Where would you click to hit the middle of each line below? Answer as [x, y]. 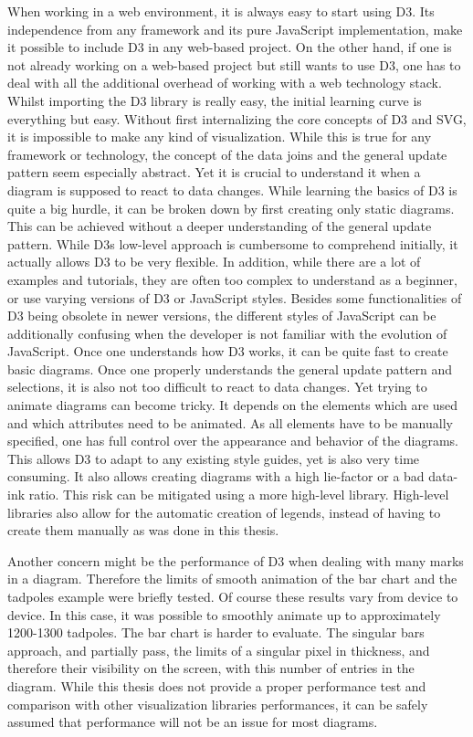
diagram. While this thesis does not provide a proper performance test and [217, 685]
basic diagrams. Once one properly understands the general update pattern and [230, 368]
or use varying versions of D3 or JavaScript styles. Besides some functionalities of [235, 297]
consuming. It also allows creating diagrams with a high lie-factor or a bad [216, 476]
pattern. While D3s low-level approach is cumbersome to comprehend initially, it [233, 243]
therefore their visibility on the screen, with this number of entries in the [211, 668]
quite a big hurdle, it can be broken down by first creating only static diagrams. [231, 208]
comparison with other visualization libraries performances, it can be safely [218, 704]
